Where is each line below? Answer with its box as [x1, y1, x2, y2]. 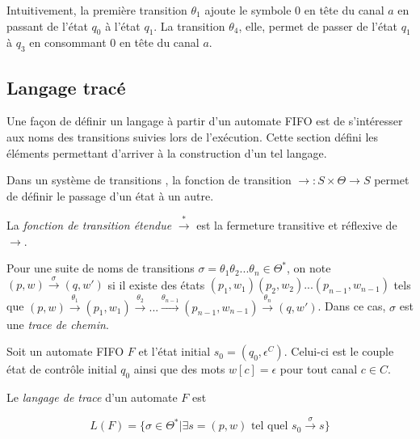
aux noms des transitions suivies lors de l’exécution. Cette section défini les [6, 128, 379, 145]
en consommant [29, 34, 107, 51]
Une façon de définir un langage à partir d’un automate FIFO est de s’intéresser [6, 112, 403, 129]
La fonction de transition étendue [6, 216, 172, 233]
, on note [287, 260, 331, 276]
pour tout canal [279, 361, 358, 378]
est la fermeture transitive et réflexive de [196, 216, 397, 233]
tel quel [250, 420, 288, 433]
